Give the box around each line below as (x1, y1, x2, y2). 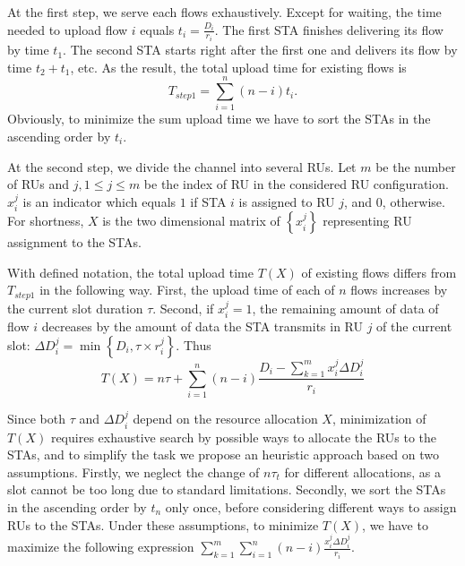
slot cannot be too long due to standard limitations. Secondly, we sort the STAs (7, 480, 446, 499)
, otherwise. (382, 192, 445, 210)
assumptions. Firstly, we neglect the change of (7, 462, 260, 481)
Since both (7, 409, 65, 428)
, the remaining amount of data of (252, 298, 439, 317)
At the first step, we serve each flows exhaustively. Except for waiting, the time (7, 3, 442, 21)
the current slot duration (7, 298, 143, 317)
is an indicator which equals (22, 192, 177, 210)
